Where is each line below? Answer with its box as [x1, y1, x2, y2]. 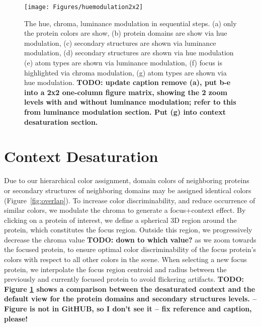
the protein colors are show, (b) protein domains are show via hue [24, 28, 227, 38]
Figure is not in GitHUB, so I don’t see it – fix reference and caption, [4, 303, 252, 314]
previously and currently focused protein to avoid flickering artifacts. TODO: [4, 274, 244, 284]
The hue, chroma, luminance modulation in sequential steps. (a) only [24, 18, 237, 28]
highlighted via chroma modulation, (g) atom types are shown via [24, 67, 227, 77]
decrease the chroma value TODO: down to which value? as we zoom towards [4, 234, 256, 244]
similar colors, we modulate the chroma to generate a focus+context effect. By [4, 205, 246, 215]
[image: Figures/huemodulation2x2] [24, 4, 143, 11]
